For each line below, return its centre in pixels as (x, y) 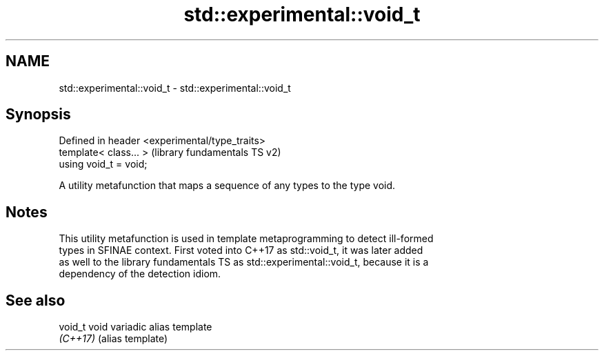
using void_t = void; (103, 164)
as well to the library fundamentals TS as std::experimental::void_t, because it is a (244, 262)
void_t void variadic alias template (135, 327)
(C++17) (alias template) (113, 339)
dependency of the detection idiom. (140, 274)
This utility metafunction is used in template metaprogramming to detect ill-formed (246, 239)
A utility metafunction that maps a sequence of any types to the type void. (227, 186)
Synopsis (38, 115)
